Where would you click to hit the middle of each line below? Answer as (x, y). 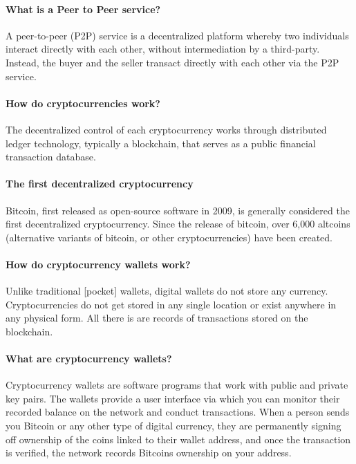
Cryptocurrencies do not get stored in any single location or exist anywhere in (171, 304)
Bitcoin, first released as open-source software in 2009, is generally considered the (178, 210)
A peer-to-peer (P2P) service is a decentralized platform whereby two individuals (177, 35)
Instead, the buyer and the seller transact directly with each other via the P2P (172, 62)
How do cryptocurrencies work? (83, 103)
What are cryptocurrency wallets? (89, 359)
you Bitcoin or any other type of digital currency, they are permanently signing (174, 426)
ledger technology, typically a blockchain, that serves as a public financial (161, 143)
